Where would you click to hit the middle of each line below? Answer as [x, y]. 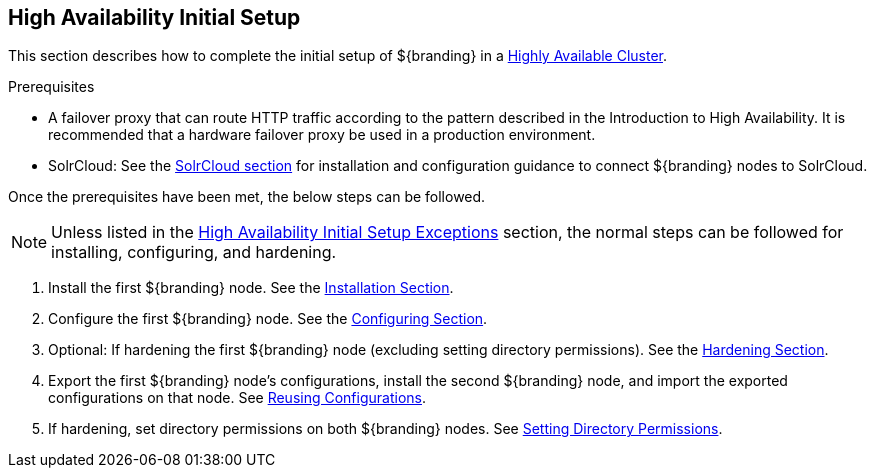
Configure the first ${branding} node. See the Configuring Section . [268, 319]
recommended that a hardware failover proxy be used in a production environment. [322, 135]
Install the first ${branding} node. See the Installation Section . [251, 288]
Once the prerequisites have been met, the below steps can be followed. [247, 197]
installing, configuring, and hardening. [194, 252]
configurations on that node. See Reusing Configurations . [237, 398]
